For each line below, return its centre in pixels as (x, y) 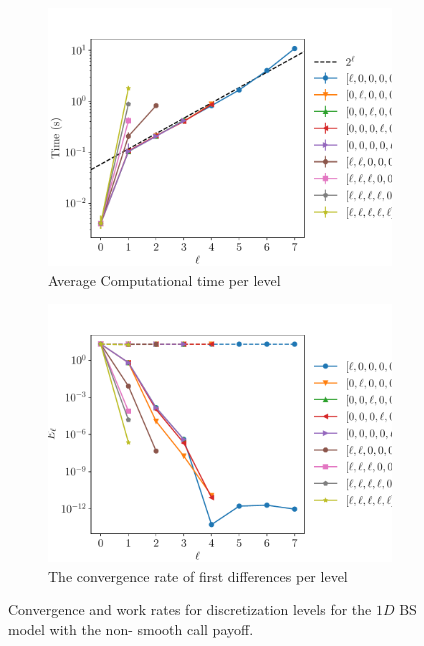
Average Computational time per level (164, 279)
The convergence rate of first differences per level (198, 575)
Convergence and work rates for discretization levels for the (190, 609)
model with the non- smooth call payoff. (131, 628)
